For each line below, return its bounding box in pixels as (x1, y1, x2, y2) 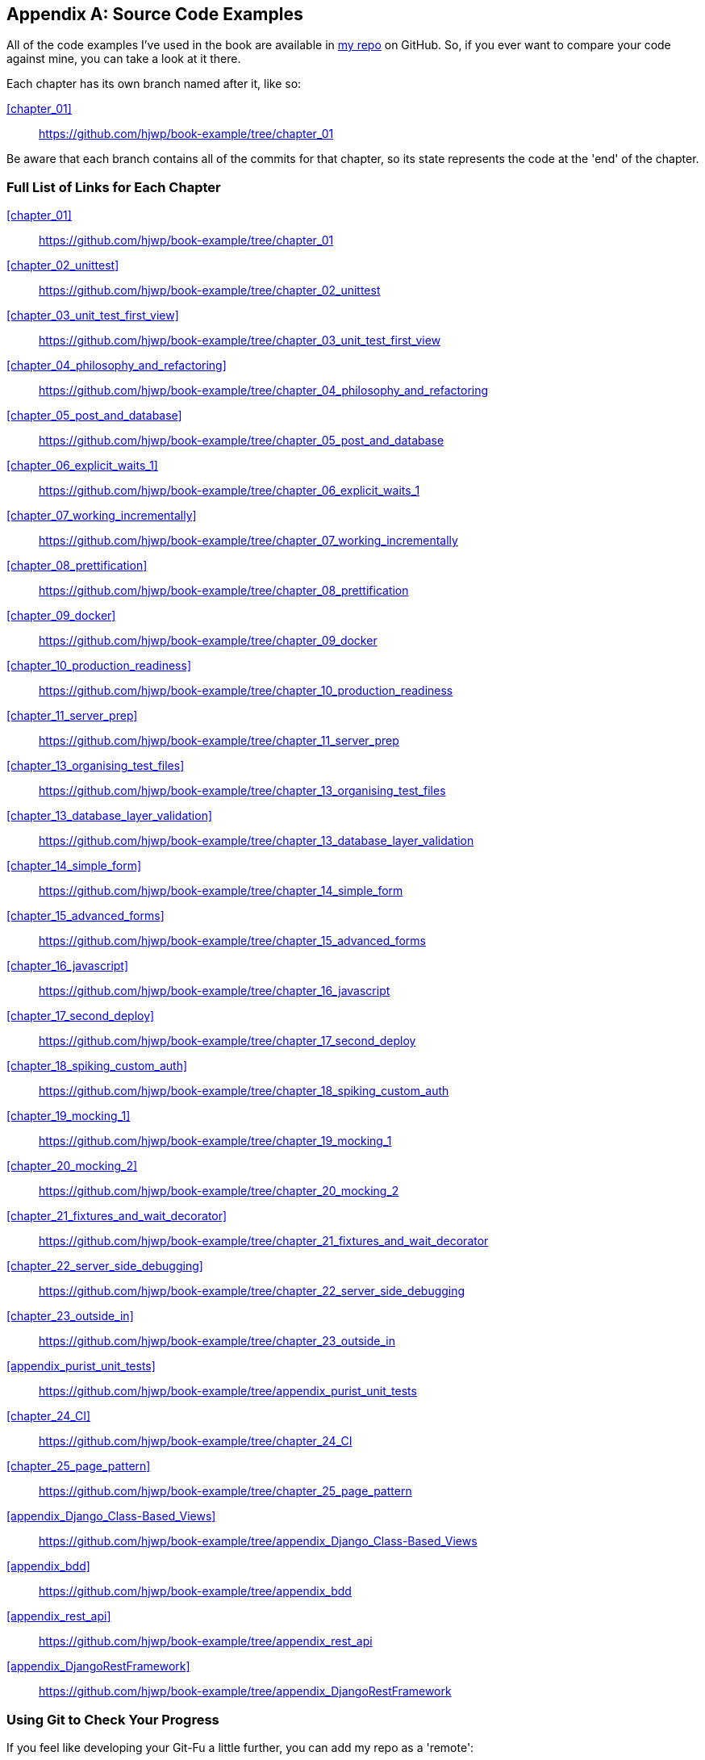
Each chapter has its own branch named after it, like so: (6, 77, 302, 91)
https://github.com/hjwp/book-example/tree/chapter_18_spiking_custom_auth (39, 1084, 449, 1098)
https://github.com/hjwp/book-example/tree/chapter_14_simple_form (39, 884, 403, 898)
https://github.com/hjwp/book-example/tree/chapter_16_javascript (39, 984, 390, 998)
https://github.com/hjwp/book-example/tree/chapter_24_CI (39, 1434, 352, 1449)
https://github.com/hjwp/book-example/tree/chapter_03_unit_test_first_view (39, 333, 441, 348)
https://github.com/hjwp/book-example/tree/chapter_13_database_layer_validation (39, 834, 474, 848)
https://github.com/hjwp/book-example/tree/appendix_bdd (39, 1584, 352, 1599)
